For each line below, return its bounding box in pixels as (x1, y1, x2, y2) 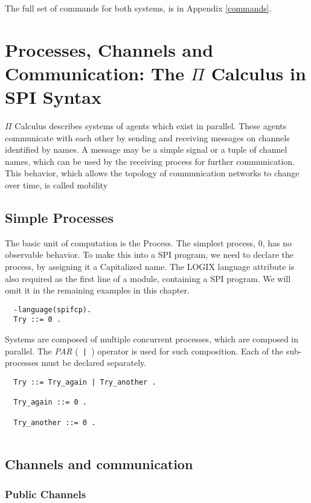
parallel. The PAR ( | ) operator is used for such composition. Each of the (5, 344, 284, 357)
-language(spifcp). (13, 305, 92, 314)
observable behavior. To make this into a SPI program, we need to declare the (5, 248, 294, 261)
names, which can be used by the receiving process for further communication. (5, 155, 295, 167)
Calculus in (211, 60, 306, 85)
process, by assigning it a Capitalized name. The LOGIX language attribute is (5, 260, 295, 273)
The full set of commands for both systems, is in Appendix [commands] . (5, 2, 272, 14)
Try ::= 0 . (13, 315, 62, 324)
